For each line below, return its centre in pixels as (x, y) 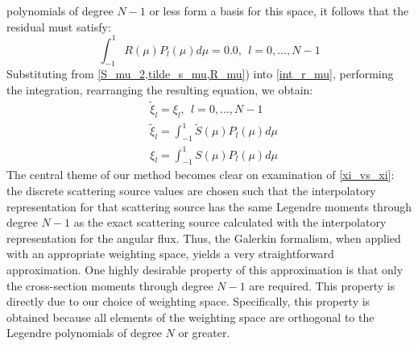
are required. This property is (322, 285)
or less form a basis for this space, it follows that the (279, 10)
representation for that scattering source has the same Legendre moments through (209, 206)
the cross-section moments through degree (110, 285)
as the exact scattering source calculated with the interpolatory (230, 222)
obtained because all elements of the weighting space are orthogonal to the (190, 317)
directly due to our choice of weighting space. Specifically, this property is (188, 301)
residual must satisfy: (59, 26)
